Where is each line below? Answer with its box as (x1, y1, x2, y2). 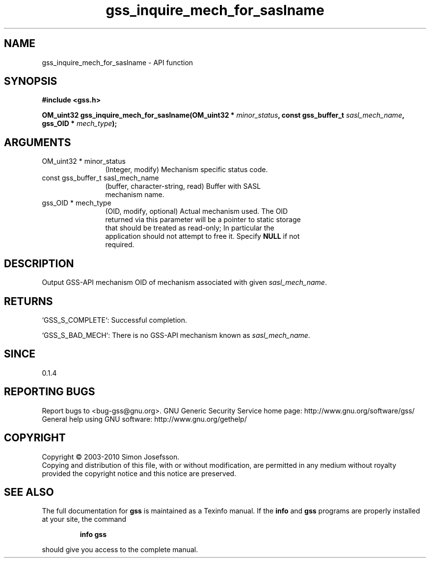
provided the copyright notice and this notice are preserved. (42, 469, 237, 478)
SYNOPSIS (4, 75, 57, 88)
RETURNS (4, 295, 53, 307)
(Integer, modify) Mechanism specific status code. (105, 165, 268, 174)
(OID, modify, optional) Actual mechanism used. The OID (105, 207, 288, 216)
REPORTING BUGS (4, 385, 95, 398)
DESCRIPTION (4, 257, 74, 270)
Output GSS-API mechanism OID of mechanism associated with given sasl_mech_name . (42, 278, 327, 287)
